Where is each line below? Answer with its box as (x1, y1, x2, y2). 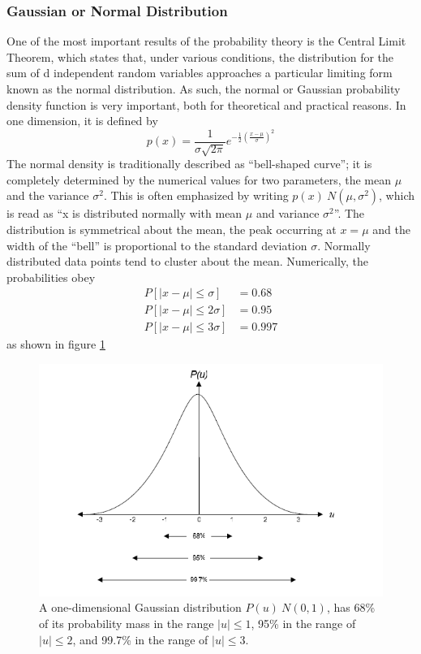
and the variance (6, 187, 89, 204)
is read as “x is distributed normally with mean (6, 205, 243, 222)
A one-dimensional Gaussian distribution (39, 599, 242, 616)
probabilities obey (6, 268, 96, 285)
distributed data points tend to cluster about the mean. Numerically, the (6, 253, 369, 270)
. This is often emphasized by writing (103, 187, 289, 204)
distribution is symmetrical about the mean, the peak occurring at (6, 221, 337, 238)
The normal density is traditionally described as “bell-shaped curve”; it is (6, 155, 372, 172)
